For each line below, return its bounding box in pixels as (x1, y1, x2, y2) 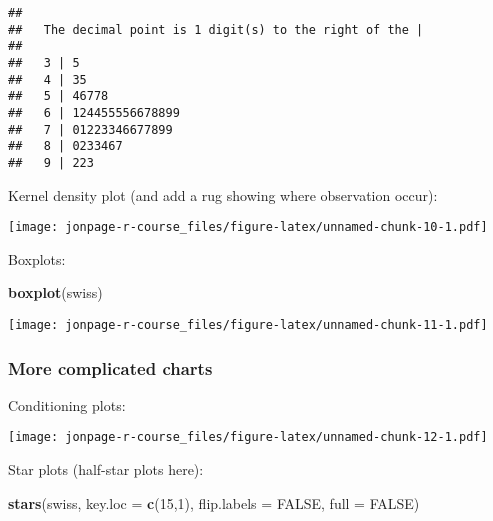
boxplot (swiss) (8, 282, 103, 303)
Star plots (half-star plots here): (8, 459, 204, 480)
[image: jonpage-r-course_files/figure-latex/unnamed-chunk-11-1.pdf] (8, 318, 488, 332)
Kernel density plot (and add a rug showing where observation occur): (8, 184, 438, 205)
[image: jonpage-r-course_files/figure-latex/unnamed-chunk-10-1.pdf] (8, 220, 488, 235)
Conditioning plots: (8, 394, 126, 415)
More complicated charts (8, 355, 213, 380)
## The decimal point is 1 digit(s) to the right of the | (8, 22, 424, 37)
